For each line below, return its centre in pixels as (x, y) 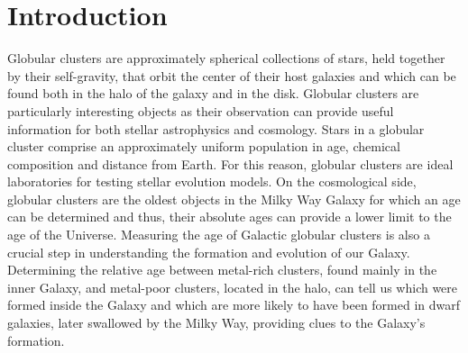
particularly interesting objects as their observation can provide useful (201, 110)
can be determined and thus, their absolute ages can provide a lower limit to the (229, 217)
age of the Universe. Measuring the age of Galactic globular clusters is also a (219, 235)
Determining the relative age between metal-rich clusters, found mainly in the (222, 270)
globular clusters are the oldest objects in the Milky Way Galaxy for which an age (234, 199)
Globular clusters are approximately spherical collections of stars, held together (226, 58)
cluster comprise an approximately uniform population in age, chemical (204, 146)
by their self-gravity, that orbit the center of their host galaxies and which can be (232, 75)
